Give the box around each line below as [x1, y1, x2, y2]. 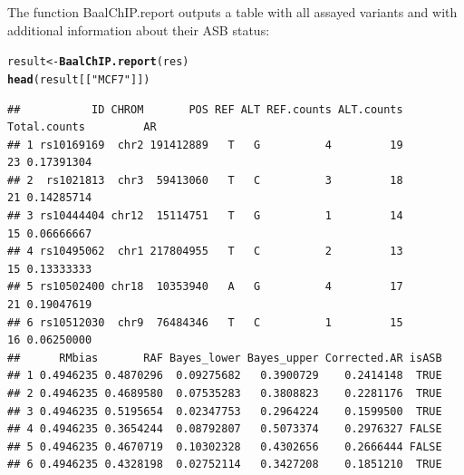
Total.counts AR [7, 121, 157, 134]
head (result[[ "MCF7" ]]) [7, 73, 150, 86]
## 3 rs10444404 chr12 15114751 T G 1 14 [7, 209, 403, 223]
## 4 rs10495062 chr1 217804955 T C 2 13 [7, 245, 403, 258]
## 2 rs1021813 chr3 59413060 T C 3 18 [7, 173, 403, 187]
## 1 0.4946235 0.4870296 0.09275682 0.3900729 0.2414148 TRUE [7, 369, 442, 383]
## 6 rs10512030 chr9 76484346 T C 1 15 [7, 315, 403, 329]
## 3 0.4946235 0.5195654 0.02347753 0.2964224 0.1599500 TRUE [7, 404, 442, 418]
